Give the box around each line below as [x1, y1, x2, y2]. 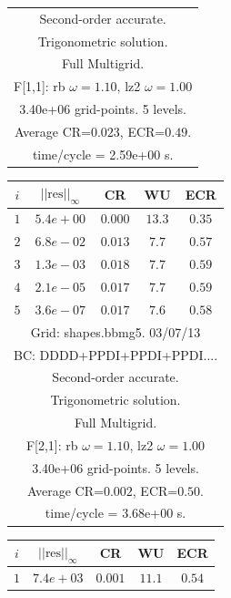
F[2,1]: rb [25, 435, 78, 454]
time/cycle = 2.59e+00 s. [32, 144, 174, 163]
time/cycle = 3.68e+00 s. [45, 503, 186, 522]
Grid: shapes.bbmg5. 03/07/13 [30, 322, 201, 341]
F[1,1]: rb [14, 77, 65, 96]
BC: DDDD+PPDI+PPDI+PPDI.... [14, 345, 218, 364]
